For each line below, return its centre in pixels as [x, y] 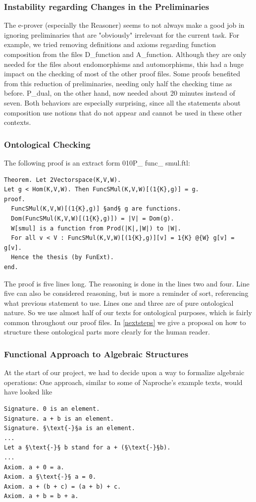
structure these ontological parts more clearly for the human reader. [107, 332]
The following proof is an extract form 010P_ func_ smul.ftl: [97, 162]
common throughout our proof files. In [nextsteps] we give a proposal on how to [125, 322]
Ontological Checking [47, 144]
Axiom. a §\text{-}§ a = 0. [50, 477]
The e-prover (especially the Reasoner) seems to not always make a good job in [124, 25]
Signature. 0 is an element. [52, 409]
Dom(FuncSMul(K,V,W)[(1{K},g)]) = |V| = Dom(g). [93, 218]
